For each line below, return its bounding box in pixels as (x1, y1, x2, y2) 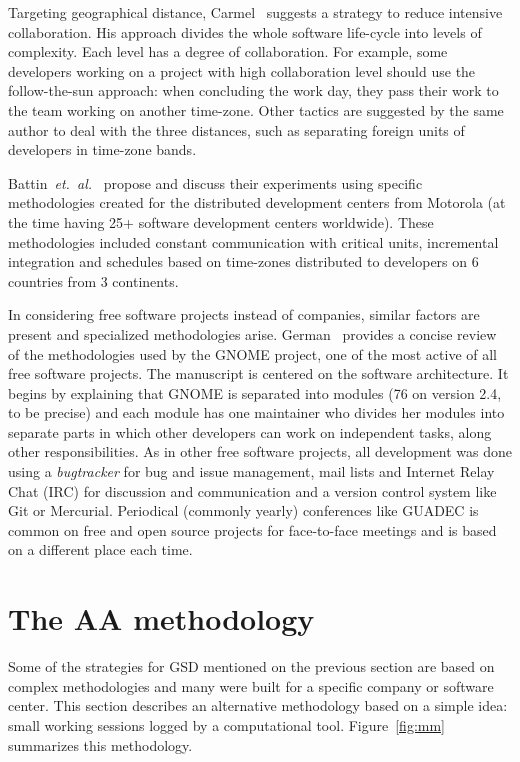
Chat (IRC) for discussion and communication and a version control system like (8, 480, 497, 501)
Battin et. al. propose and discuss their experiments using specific (8, 172, 423, 193)
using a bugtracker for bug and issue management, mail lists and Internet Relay (8, 461, 495, 482)
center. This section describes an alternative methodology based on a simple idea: (8, 695, 508, 716)
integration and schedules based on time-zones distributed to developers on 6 (8, 251, 479, 272)
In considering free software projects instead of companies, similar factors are (8, 304, 480, 325)
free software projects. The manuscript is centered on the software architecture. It (8, 363, 509, 384)
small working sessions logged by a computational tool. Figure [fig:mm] (8, 714, 446, 735)
